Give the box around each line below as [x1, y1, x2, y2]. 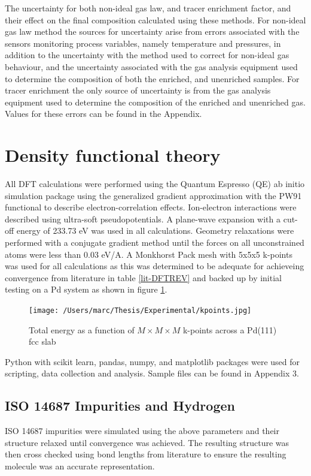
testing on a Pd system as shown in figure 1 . [5, 283, 167, 296]
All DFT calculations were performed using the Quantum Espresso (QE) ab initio [5, 177, 305, 190]
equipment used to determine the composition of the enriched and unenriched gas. [5, 95, 306, 108]
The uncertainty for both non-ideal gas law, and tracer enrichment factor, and [5, 2, 291, 14]
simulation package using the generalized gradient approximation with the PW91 [5, 189, 302, 201]
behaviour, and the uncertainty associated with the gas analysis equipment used [5, 60, 298, 73]
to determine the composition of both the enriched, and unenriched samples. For [5, 72, 300, 85]
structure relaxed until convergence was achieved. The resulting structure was [5, 436, 289, 448]
